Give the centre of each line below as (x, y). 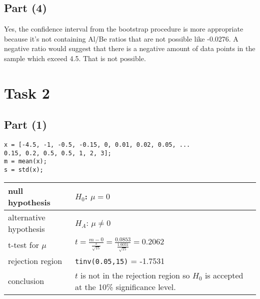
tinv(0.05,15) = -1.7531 (120, 260)
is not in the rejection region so (135, 275)
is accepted (224, 275)
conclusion (26, 281)
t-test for (23, 244)
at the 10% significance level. (125, 286)
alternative (27, 217)
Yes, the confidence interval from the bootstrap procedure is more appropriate (124, 29)
